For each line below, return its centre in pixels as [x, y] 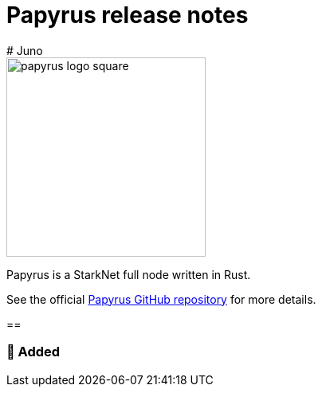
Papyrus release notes [128, 15]
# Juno [25, 50]
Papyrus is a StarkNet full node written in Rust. [129, 274]
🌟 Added [33, 352]
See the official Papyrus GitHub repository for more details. [161, 299]
